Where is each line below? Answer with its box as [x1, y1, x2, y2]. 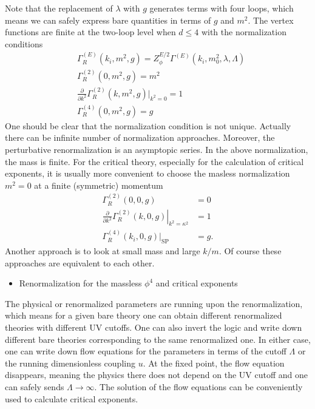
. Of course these [218, 245, 282, 257]
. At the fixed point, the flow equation [143, 356, 285, 369]
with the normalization [201, 25, 286, 38]
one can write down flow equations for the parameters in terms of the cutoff [5, 345, 286, 357]
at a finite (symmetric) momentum [34, 178, 163, 191]
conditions [5, 37, 43, 50]
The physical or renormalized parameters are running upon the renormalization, [5, 297, 303, 309]
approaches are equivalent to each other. [5, 256, 155, 269]
